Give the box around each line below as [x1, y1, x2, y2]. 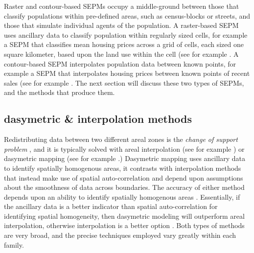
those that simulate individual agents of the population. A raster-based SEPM [4, 20, 239, 30]
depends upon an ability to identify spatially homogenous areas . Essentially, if [4, 191, 240, 202]
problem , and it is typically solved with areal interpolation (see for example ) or [4, 143, 245, 154]
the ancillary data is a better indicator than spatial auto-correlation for [4, 201, 218, 211]
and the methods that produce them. [4, 87, 115, 97]
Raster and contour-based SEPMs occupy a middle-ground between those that [4, 1, 239, 11]
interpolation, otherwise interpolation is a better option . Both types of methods [4, 220, 245, 230]
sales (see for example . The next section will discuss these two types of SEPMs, [4, 77, 244, 88]
